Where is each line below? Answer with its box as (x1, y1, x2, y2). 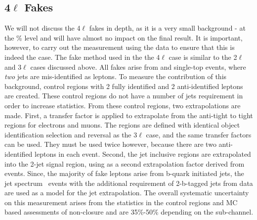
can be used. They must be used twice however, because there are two (4, 139, 216, 149)
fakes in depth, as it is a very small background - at (89, 23, 246, 33)
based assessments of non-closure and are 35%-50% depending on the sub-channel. (4, 207, 254, 217)
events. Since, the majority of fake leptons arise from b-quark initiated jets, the (4, 168, 244, 178)
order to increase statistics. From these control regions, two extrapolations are (4, 100, 241, 110)
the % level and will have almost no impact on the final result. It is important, (4, 32, 243, 43)
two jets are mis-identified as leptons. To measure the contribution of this (4, 71, 227, 82)
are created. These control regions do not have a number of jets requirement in (4, 90, 243, 101)
